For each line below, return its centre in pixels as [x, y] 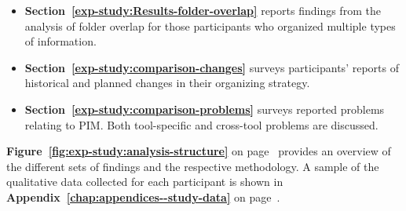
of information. [60, 41]
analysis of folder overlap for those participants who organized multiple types [210, 25]
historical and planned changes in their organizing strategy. [167, 83]
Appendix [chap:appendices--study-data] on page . [143, 196]
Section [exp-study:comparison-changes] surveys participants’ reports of [212, 67]
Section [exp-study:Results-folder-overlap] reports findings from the [203, 10]
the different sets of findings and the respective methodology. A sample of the [193, 166]
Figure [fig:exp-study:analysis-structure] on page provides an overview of [199, 151]
